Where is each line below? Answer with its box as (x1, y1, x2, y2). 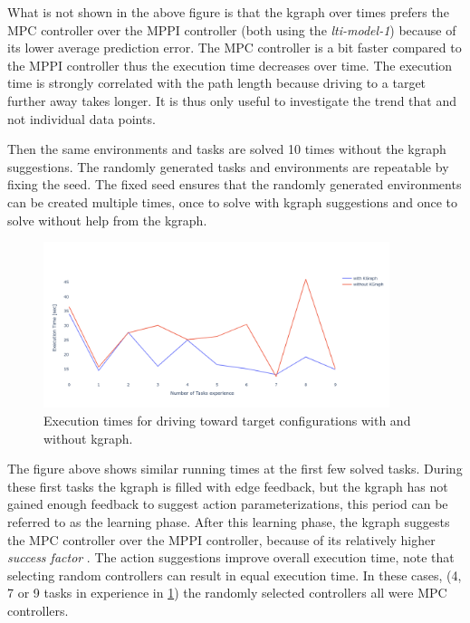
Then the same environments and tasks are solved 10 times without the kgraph (7, 139, 446, 158)
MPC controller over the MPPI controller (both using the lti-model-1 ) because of (7, 20, 456, 39)
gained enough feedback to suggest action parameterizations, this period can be (7, 494, 448, 513)
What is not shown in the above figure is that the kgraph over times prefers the (7, 3, 449, 21)
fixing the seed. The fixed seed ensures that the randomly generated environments (7, 175, 462, 194)
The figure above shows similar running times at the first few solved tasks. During (7, 459, 463, 478)
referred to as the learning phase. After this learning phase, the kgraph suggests (7, 513, 450, 532)
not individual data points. (7, 109, 156, 128)
